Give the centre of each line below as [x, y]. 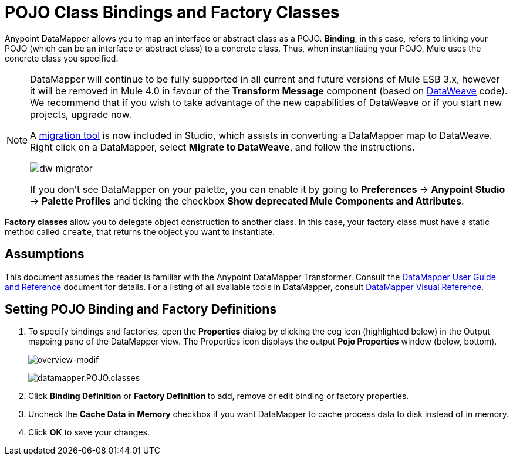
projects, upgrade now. [81, 114]
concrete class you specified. [62, 58]
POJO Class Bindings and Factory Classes [172, 12]
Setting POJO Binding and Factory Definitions [141, 309]
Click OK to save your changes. [89, 432]
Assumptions [45, 254]
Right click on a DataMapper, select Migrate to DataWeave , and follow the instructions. [222, 147]
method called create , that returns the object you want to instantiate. [140, 231]
